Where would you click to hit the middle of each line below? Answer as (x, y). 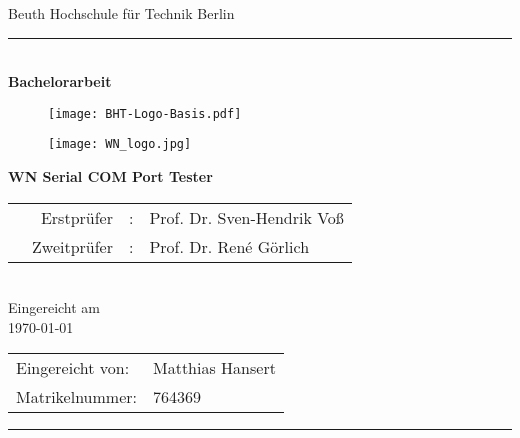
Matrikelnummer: (76, 397)
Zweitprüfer (72, 246)
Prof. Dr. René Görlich (229, 246)
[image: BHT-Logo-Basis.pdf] (145, 113)
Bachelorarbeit (60, 81)
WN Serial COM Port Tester (110, 176)
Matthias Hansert (214, 368)
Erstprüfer (76, 217)
